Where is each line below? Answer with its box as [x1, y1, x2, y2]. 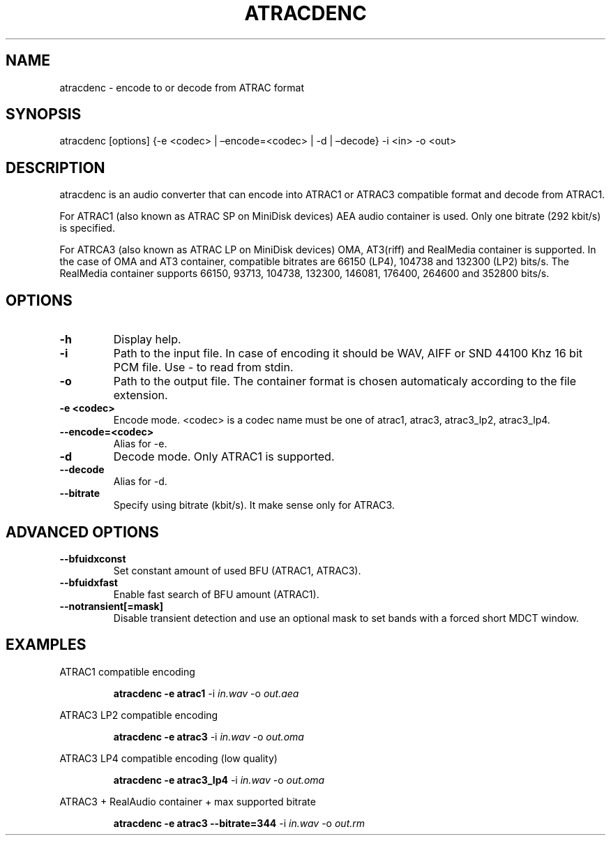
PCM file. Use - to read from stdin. [113, 360, 294, 375]
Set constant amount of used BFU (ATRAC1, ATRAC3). [113, 564, 361, 576]
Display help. [113, 332, 181, 347]
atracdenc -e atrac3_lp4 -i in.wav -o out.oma [113, 773, 325, 786]
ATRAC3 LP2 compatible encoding [59, 708, 218, 721]
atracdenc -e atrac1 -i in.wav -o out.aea [113, 687, 299, 699]
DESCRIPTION [6, 158, 105, 177]
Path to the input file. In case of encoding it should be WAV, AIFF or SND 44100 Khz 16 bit [113, 346, 583, 361]
